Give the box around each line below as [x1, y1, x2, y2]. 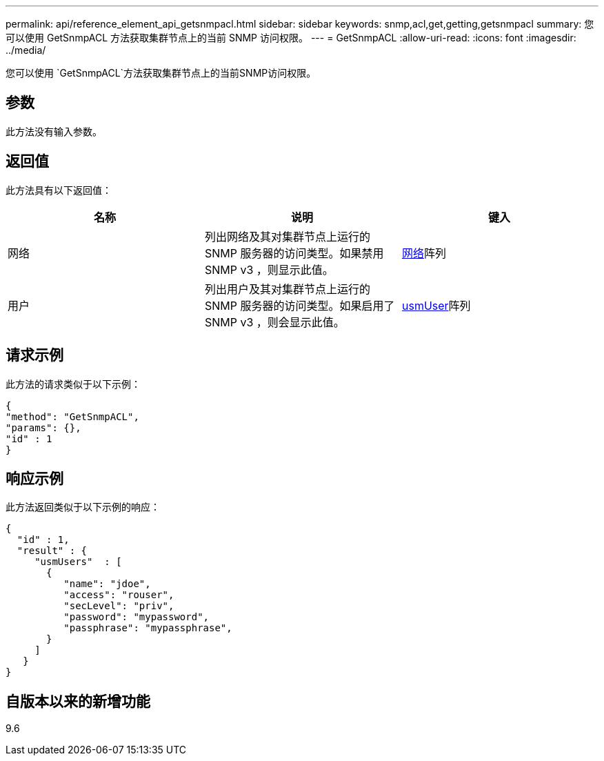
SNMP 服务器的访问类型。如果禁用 [204, 246, 384, 260]
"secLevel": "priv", [63, 600, 174, 612]
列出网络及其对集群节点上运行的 [204, 229, 370, 244]
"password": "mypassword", [63, 611, 210, 623]
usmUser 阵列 [401, 298, 471, 313]
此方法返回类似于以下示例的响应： [6, 501, 160, 513]
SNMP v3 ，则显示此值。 [204, 262, 334, 277]
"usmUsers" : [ [34, 556, 122, 568]
